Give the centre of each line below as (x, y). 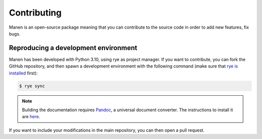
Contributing (35, 13)
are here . (31, 117)
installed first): (23, 73)
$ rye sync (32, 86)
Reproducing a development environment (73, 48)
